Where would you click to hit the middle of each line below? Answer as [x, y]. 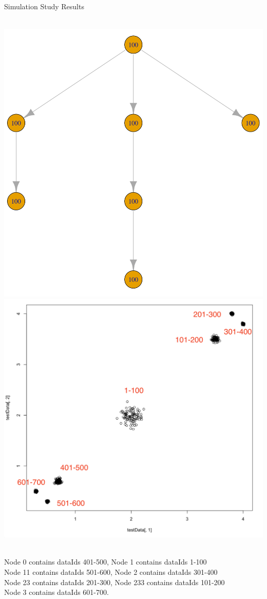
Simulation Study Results [44, 6]
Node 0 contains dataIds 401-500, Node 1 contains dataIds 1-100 [106, 562]
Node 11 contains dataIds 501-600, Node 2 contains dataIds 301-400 [111, 572]
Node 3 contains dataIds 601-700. [56, 592]
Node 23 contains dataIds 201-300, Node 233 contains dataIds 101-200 [115, 582]
